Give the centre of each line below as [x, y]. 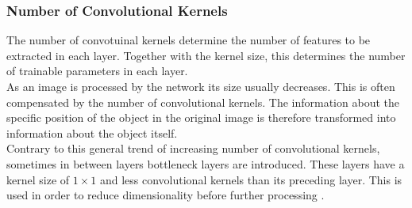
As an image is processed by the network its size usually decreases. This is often [201, 86]
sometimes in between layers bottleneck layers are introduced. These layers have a [206, 163]
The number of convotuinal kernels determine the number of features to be [189, 40]
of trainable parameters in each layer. [97, 71]
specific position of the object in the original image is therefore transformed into [201, 117]
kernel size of [38, 179]
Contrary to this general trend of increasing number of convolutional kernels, [193, 148]
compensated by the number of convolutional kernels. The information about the [203, 102]
